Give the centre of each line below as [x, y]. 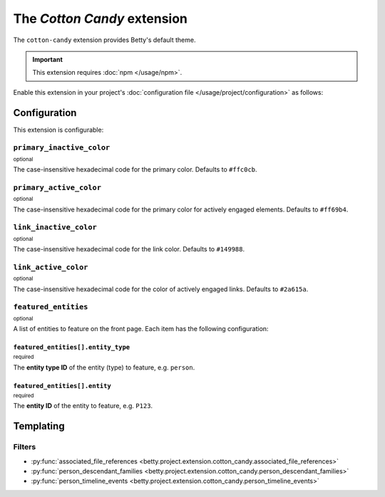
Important [48, 59]
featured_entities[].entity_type [72, 347]
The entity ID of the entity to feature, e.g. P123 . [83, 406]
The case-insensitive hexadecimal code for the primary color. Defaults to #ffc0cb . [135, 169]
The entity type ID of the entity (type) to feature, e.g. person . [104, 367]
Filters [25, 447]
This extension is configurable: [58, 130]
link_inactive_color [55, 227]
